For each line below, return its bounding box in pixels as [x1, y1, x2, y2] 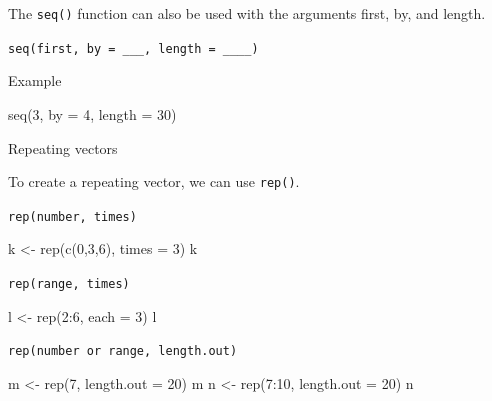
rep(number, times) [8, 209, 137, 224]
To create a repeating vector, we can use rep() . [8, 171, 300, 192]
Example [8, 70, 62, 91]
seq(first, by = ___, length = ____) [8, 41, 259, 56]
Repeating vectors [8, 137, 118, 158]
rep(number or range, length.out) [8, 344, 238, 359]
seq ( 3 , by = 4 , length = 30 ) [8, 103, 177, 124]
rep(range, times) [8, 277, 130, 291]
